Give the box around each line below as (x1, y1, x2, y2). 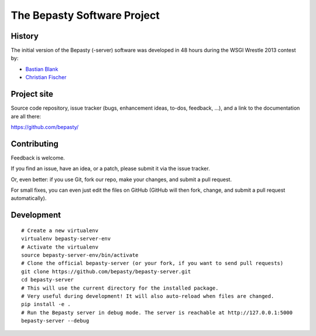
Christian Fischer (25, 74, 67, 81)
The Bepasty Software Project (11, 9, 160, 22)
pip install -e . (21, 301, 71, 308)
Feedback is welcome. (11, 154, 66, 161)
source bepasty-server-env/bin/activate (21, 252, 139, 258)
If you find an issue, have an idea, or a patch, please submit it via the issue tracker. (11, 165, 210, 172)
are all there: (11, 113, 41, 120)
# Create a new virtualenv (21, 227, 99, 234)
